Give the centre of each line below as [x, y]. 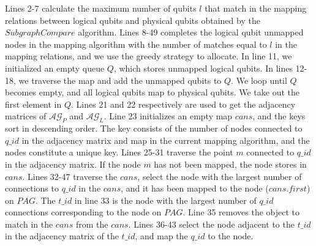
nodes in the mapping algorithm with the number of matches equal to [136, 44]
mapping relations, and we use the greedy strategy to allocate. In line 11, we [149, 56]
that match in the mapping [256, 8]
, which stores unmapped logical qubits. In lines [203, 68]
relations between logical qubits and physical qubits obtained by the [133, 20]
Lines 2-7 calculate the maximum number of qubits [101, 8]
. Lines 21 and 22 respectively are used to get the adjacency [183, 104]
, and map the [161, 236]
